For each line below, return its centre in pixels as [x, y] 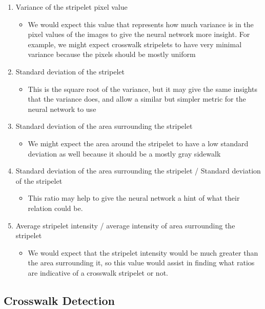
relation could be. [55, 208]
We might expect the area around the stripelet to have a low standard [138, 143]
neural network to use [62, 109]
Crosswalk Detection [59, 300]
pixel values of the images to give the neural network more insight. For [139, 34]
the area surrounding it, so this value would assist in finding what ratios [141, 263]
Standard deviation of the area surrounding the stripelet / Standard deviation [138, 171]
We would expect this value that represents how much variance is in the [141, 24]
